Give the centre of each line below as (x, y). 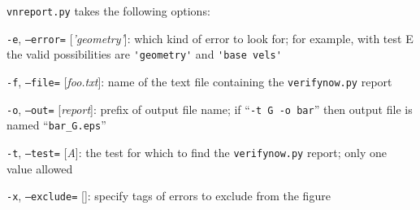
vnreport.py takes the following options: (108, 11)
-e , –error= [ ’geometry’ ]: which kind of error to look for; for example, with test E (210, 38)
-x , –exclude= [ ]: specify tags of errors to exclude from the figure (169, 196)
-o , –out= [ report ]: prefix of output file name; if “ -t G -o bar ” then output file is (210, 109)
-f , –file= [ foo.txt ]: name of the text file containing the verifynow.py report (199, 81)
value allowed (40, 168)
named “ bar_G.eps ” (56, 125)
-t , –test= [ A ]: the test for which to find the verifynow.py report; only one (197, 152)
